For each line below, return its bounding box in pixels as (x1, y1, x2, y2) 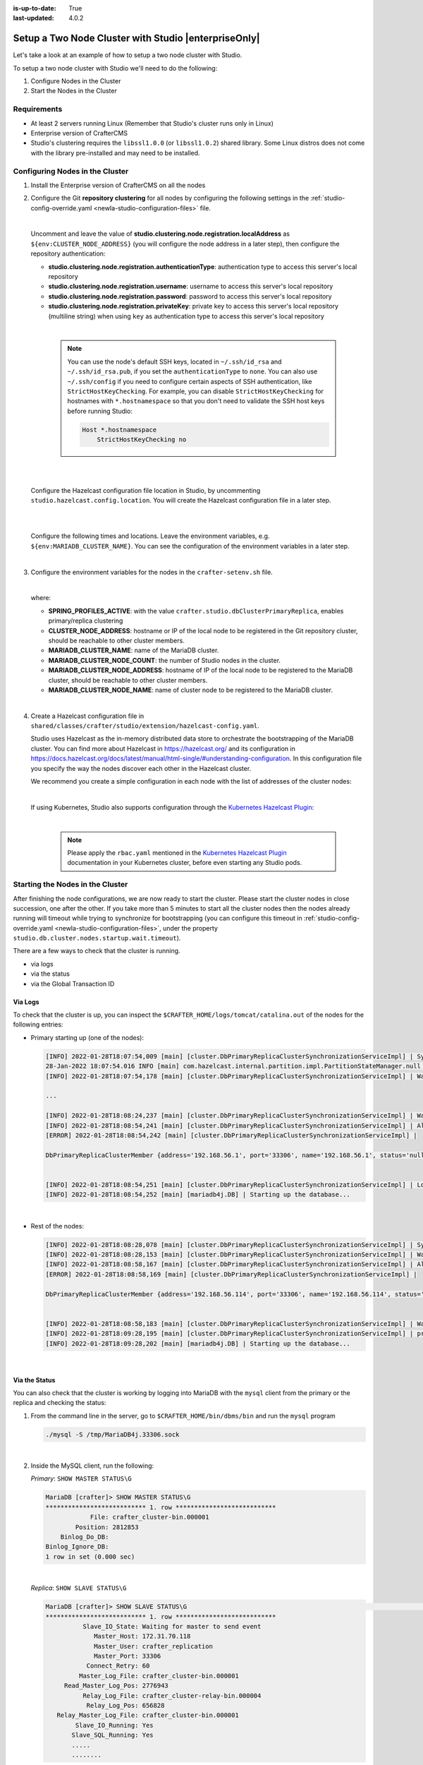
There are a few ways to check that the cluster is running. (13, 947, 180, 955)
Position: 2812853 (75, 1523, 139, 1531)
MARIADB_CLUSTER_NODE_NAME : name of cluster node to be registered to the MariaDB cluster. (48, 686, 333, 694)
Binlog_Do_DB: (60, 1533, 109, 1540)
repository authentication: (30, 249, 106, 258)
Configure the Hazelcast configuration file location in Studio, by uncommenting (30, 486, 261, 494)
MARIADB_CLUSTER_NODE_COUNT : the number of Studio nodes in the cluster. (48, 656, 281, 664)
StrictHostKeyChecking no (97, 436, 187, 444)
